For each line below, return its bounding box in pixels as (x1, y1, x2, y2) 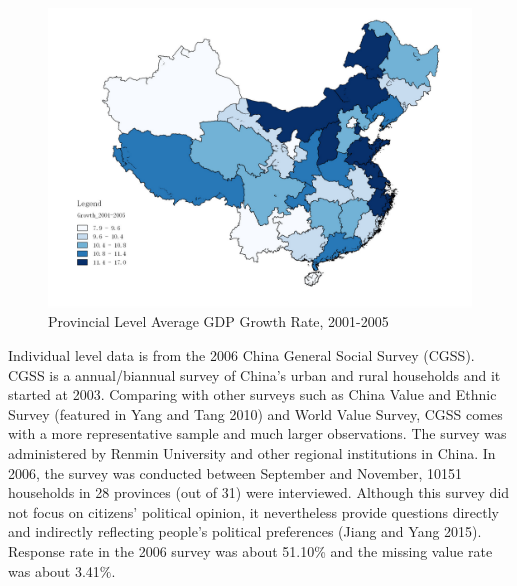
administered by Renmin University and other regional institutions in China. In (8, 442, 496, 463)
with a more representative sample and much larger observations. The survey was (8, 423, 507, 444)
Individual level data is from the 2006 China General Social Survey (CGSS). (8, 344, 475, 365)
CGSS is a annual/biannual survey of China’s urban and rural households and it (8, 364, 501, 385)
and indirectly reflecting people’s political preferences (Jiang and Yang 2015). (8, 521, 482, 542)
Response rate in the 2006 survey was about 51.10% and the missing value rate (8, 540, 493, 561)
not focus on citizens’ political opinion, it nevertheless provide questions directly (8, 501, 499, 522)
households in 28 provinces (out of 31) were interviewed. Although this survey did (8, 482, 510, 503)
